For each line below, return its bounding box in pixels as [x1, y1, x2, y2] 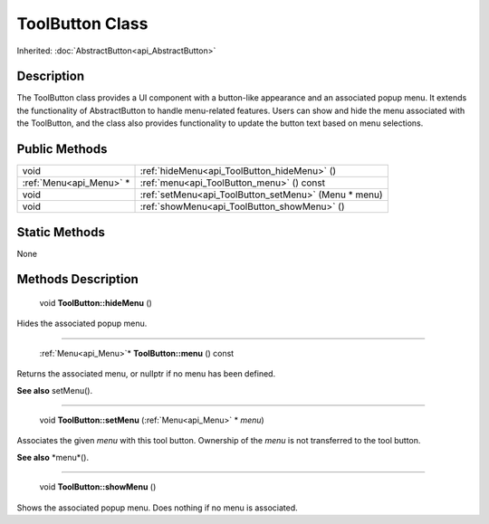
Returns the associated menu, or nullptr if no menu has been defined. [16, 368, 276, 379]
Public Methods [16, 141, 108, 157]
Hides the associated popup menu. [16, 318, 148, 329]
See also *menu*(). [16, 452, 90, 462]
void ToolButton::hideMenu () [39, 298, 153, 309]
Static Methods [16, 224, 106, 240]
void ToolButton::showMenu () [39, 481, 157, 492]
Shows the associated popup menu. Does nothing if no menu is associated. [16, 502, 298, 513]
